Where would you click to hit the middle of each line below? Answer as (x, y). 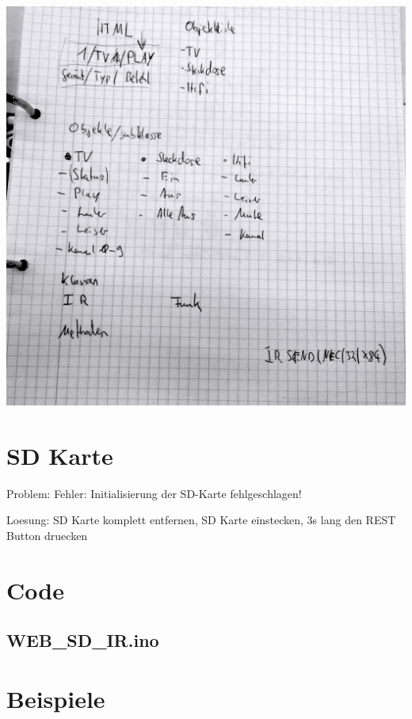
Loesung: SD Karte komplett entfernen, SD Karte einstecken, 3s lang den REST (201, 520)
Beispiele (56, 698)
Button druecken (47, 535)
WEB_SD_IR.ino (83, 640)
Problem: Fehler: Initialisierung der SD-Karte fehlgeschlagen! (154, 493)
